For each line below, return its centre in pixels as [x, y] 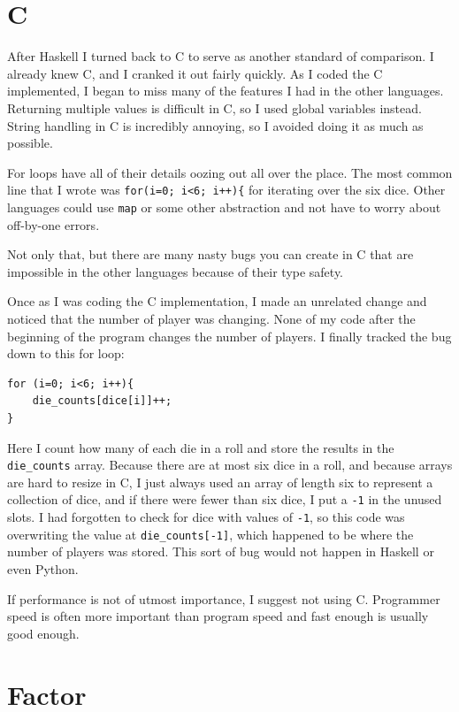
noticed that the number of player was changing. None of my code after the [211, 318]
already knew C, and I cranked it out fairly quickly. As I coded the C [195, 73]
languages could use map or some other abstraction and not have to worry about [224, 207]
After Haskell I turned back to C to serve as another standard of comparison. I [221, 56]
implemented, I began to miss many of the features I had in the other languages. [226, 91]
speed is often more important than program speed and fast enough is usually [218, 616]
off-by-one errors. [54, 224]
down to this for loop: [66, 353]
